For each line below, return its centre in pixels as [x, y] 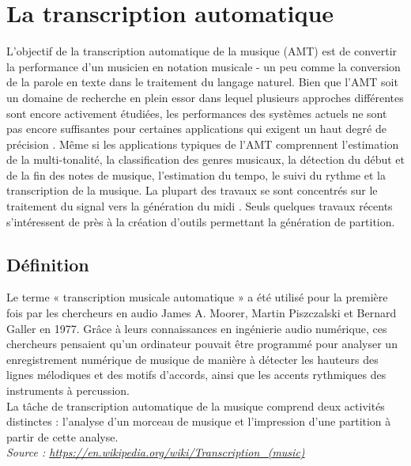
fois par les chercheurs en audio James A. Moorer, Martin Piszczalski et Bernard [202, 313]
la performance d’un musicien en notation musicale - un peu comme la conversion [204, 66]
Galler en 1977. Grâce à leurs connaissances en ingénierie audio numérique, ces [197, 328]
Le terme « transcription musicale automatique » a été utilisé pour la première [197, 297]
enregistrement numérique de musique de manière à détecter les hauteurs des [192, 359]
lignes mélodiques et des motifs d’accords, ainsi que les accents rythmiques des [196, 375]
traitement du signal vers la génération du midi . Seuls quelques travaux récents [200, 206]
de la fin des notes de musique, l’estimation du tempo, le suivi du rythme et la [196, 174]
